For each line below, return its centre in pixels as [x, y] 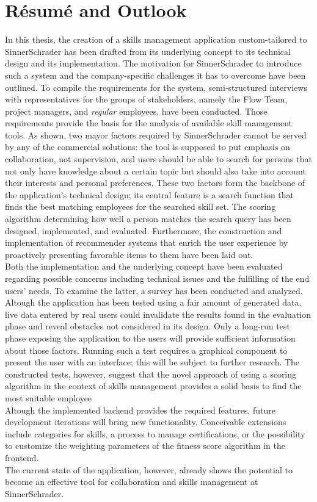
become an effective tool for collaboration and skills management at [132, 482]
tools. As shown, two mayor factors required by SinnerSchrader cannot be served [156, 134]
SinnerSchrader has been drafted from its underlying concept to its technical [148, 51]
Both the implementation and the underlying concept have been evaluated [144, 266]
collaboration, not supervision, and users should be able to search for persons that [158, 159]
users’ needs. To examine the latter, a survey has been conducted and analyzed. [154, 290]
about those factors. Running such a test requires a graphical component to [146, 350]
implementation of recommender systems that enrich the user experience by [147, 242]
